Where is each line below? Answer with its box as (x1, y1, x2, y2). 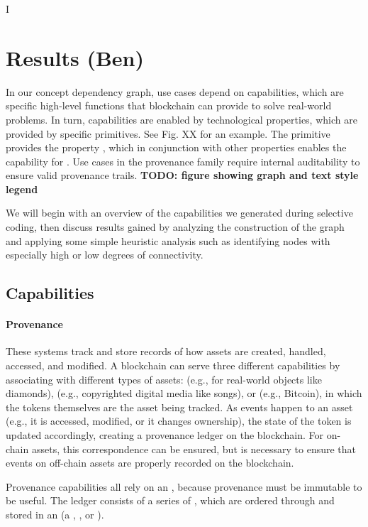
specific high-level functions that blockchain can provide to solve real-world (6, 98, 332, 113)
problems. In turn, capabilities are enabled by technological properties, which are (6, 112, 357, 126)
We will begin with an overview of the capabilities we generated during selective (6, 205, 353, 220)
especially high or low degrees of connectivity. (6, 247, 203, 262)
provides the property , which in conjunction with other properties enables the (6, 140, 347, 155)
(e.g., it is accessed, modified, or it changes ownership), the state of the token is (6, 413, 352, 428)
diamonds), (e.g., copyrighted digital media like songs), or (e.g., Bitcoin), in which (6, 386, 362, 401)
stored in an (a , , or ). (6, 506, 104, 521)
